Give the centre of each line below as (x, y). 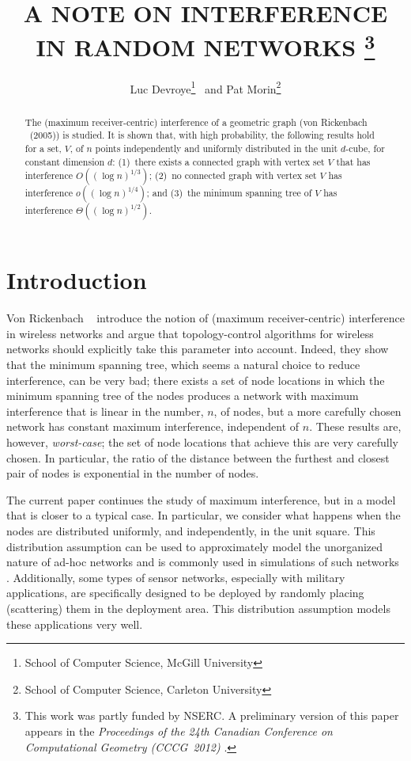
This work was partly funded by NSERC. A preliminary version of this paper (212, 715)
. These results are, (355, 426)
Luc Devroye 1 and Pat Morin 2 (205, 87)
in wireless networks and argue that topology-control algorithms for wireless (190, 333)
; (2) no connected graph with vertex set (233, 175)
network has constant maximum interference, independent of (153, 426)
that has (353, 161)
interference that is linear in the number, (105, 411)
